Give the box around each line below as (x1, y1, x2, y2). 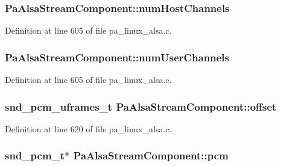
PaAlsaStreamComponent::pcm (73, 148, 229, 163)
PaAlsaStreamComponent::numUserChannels (5, 49, 229, 64)
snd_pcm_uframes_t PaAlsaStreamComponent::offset (5, 99, 277, 114)
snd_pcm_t (5, 148, 65, 163)
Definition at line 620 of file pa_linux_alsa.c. (5, 122, 172, 135)
